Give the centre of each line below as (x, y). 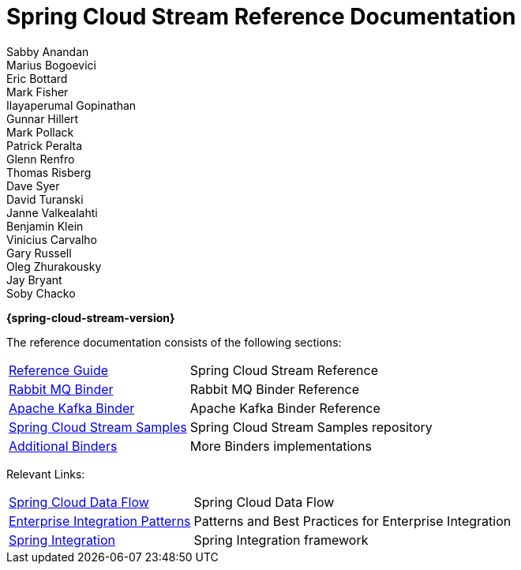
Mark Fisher (37, 92)
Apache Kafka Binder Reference (285, 408)
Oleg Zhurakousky (54, 266)
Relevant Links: (46, 474)
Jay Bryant (34, 279)
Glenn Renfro (41, 159)
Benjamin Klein (45, 226)
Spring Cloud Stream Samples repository (311, 427)
